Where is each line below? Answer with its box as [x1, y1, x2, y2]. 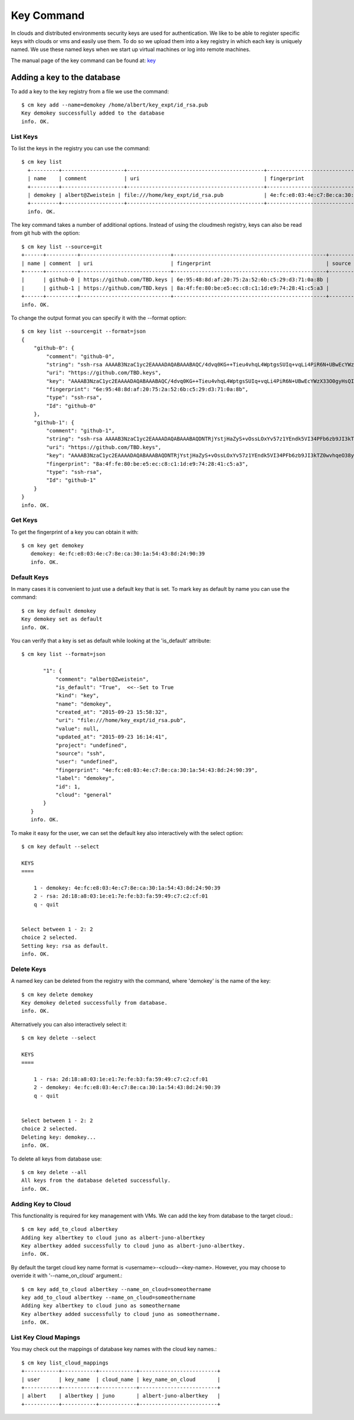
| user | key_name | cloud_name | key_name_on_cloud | [21, 1376, 221, 1383]
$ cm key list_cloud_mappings [21, 1359, 109, 1366]
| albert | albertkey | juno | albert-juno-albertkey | [21, 1392, 221, 1399]
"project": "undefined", [55, 742, 127, 749]
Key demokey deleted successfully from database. [21, 999, 168, 1006]
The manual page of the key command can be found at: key [11, 57, 156, 64]
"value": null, [55, 725, 100, 732]
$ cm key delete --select [21, 1035, 97, 1041]
